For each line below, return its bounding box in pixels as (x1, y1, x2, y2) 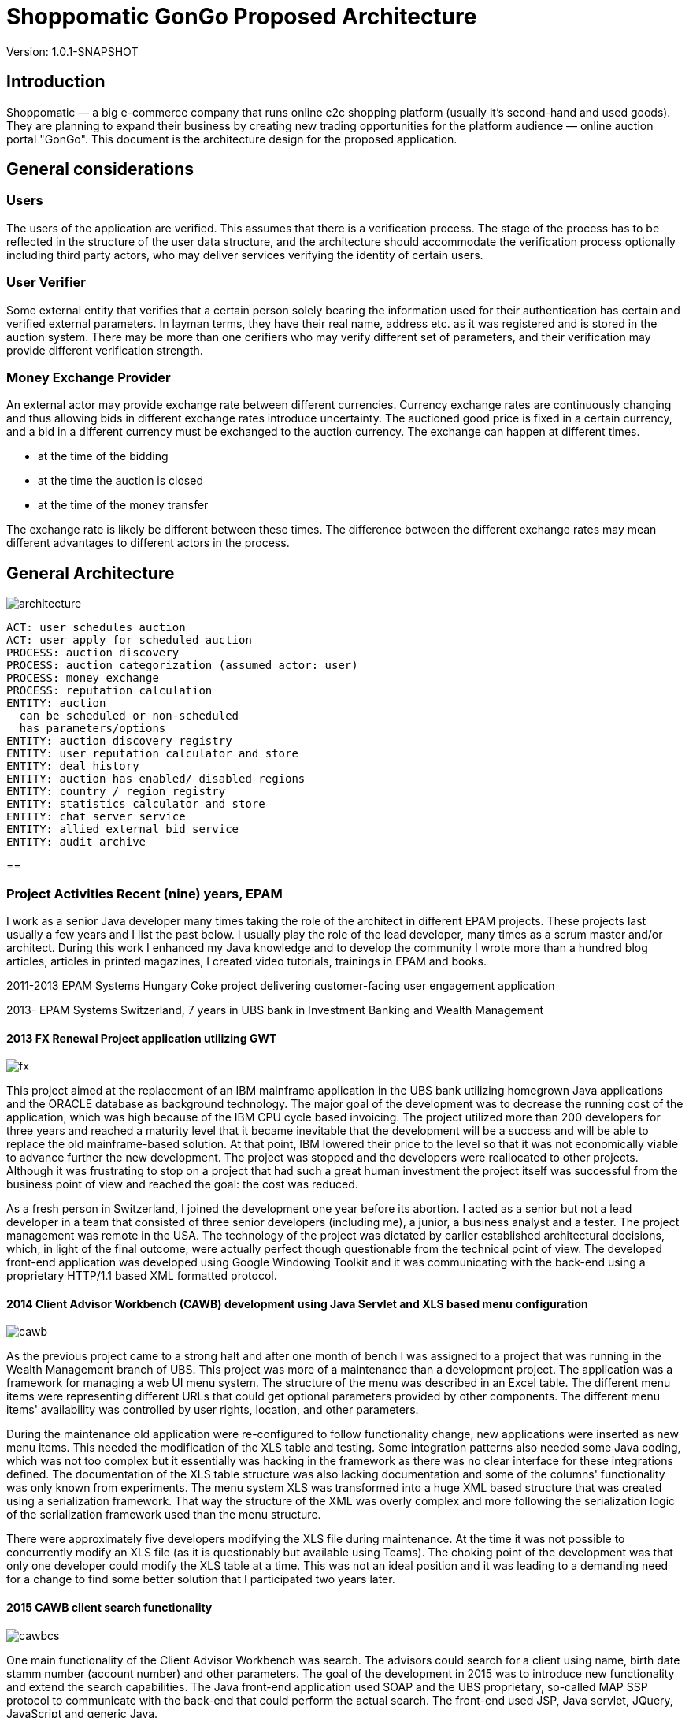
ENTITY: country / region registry (6, 785, 226, 798)
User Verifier (6, 274, 87, 291)
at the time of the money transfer (38, 498, 209, 512)
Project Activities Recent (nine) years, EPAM (6, 885, 283, 902)
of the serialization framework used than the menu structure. (6, 1508, 321, 1522)
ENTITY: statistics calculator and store (6, 798, 265, 811)
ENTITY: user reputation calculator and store (6, 747, 298, 760)
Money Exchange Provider (6, 369, 171, 385)
